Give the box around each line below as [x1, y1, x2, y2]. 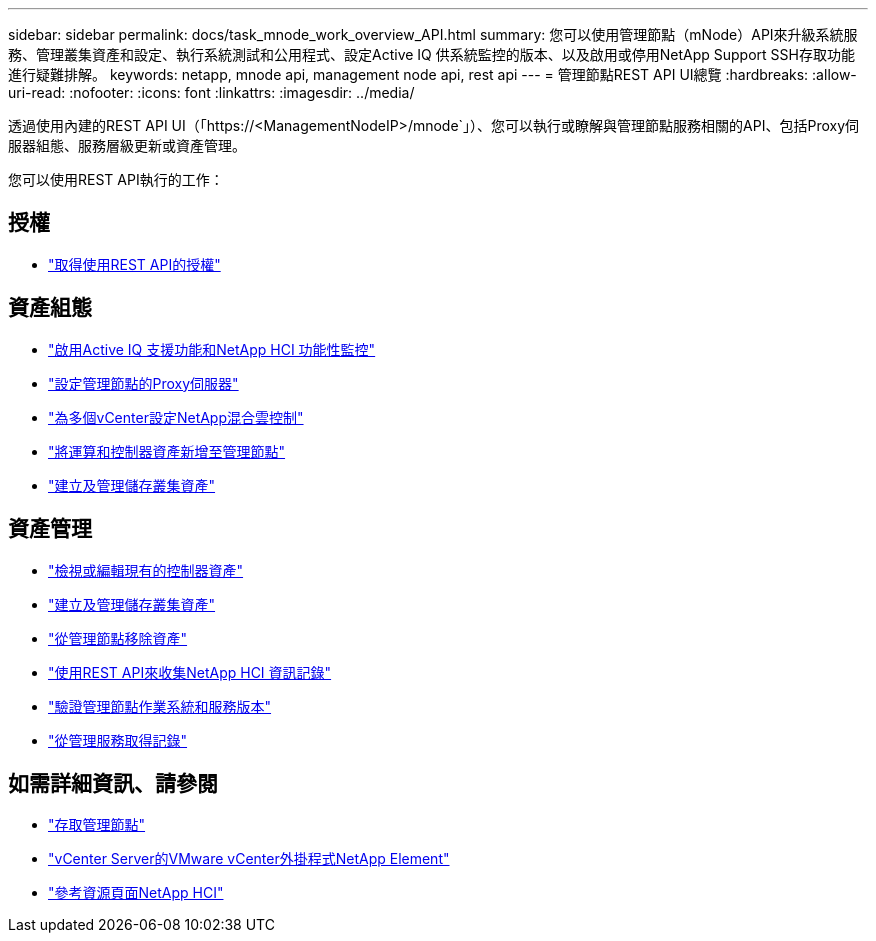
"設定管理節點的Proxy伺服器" [48, 374, 239, 392]
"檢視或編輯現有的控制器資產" [48, 561, 244, 579]
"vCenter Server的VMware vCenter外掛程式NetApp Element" [48, 850, 450, 868]
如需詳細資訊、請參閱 [8, 770, 218, 796]
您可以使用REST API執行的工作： [8, 171, 224, 188]
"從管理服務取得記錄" [48, 731, 188, 749]
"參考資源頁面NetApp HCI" [48, 884, 224, 902]
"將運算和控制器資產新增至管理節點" [48, 442, 286, 460]
